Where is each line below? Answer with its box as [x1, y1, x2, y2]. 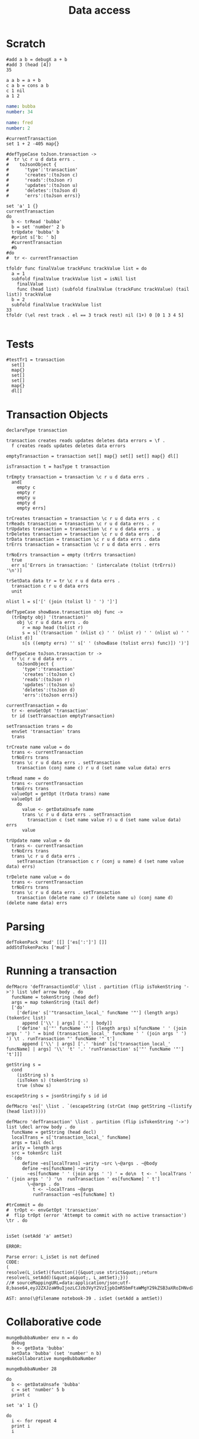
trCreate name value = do [6, 744, 70, 750]
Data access [68, 4, 131, 17]
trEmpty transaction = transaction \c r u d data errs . [6, 474, 150, 480]
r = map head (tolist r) [21, 625, 84, 631]
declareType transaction [6, 427, 68, 433]
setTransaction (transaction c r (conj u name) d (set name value [17, 858, 184, 864]
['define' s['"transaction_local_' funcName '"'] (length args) [17, 1010, 179, 1016]
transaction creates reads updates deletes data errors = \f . [6, 438, 166, 444]
